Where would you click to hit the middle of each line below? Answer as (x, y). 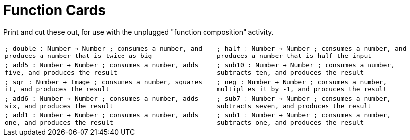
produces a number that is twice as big (79, 56)
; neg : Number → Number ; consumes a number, (302, 82)
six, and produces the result (59, 106)
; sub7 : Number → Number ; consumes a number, (304, 98)
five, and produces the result (61, 72)
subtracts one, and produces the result (290, 122)
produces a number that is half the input (294, 56)
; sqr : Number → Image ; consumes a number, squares (104, 82)
